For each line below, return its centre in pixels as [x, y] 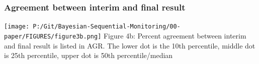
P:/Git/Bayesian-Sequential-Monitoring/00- [107, 27]
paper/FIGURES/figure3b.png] [53, 36]
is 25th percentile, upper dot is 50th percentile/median [89, 55]
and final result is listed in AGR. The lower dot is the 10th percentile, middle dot [130, 45]
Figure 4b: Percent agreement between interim [175, 35]
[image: [17, 27]
